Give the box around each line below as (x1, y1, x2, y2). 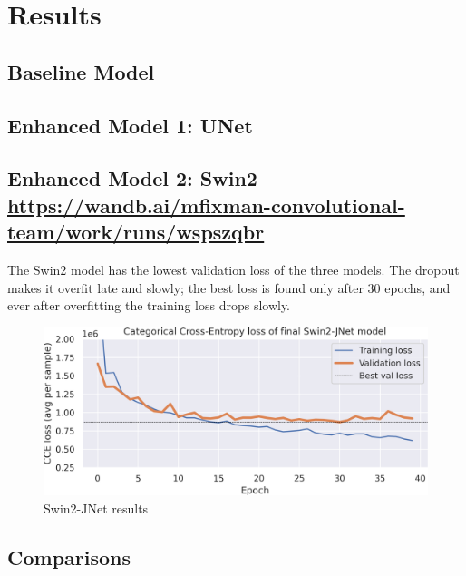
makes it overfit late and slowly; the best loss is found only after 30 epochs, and (7, 278, 451, 297)
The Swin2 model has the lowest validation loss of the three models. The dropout (7, 259, 460, 278)
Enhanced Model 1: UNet (7, 111, 253, 139)
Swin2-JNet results (44, 498, 149, 517)
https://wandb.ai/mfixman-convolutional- (7, 190, 405, 219)
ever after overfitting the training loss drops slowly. (7, 296, 291, 315)
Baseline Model (7, 57, 155, 85)
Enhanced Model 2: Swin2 (7, 164, 257, 192)
